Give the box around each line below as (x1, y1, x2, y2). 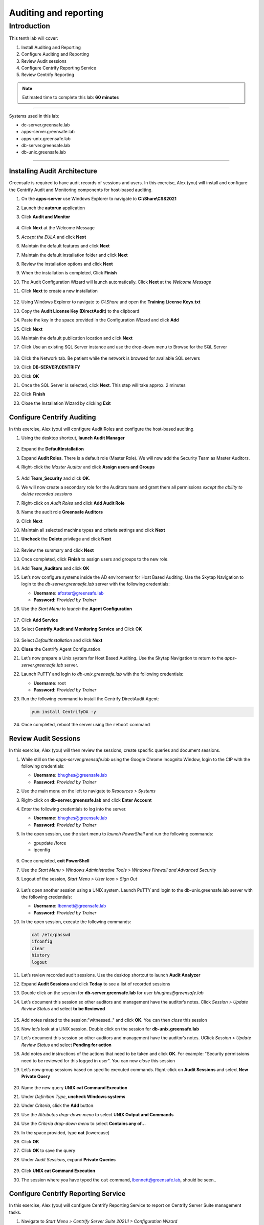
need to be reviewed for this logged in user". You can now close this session (21, 1057, 176, 1063)
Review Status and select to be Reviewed (21, 1006, 105, 1012)
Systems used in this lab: (9, 113, 60, 119)
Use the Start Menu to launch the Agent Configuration (21, 606, 132, 612)
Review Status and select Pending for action (21, 1042, 112, 1048)
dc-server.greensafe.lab (21, 122, 70, 127)
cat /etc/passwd (31, 932, 71, 938)
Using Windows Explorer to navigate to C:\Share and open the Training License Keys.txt (21, 299, 200, 305)
